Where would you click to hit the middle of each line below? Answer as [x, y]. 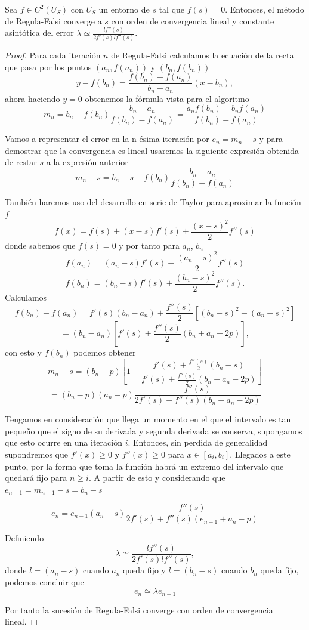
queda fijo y [144, 570]
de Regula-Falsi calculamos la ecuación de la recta [203, 55]
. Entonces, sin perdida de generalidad [198, 442]
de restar [21, 162]
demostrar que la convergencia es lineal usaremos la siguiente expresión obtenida [152, 150]
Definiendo [24, 538]
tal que [172, 9]
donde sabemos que [40, 245]
